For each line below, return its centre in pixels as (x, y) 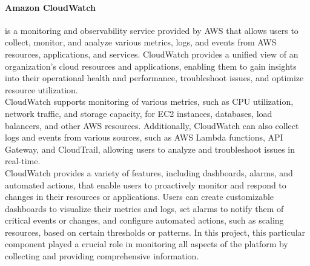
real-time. (23, 161)
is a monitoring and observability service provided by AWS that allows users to (152, 30)
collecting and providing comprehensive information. (102, 256)
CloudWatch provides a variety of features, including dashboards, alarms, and (149, 172)
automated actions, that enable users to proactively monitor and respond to (146, 185)
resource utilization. (41, 89)
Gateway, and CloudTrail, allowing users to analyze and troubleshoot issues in (150, 149)
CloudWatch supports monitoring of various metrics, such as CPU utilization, (149, 101)
